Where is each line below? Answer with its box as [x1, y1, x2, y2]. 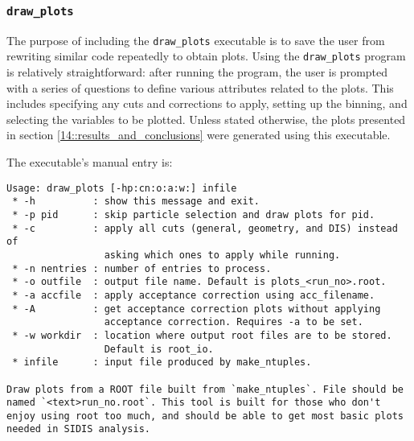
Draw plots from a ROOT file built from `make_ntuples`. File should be [6, 383, 404, 395]
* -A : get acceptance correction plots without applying [12, 303, 381, 315]
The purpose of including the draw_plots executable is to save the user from [6, 31, 385, 48]
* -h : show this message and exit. [12, 196, 260, 208]
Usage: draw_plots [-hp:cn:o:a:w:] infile [6, 182, 237, 194]
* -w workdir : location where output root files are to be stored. [12, 329, 392, 341]
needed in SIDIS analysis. [6, 423, 150, 435]
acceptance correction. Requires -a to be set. [104, 316, 363, 328]
